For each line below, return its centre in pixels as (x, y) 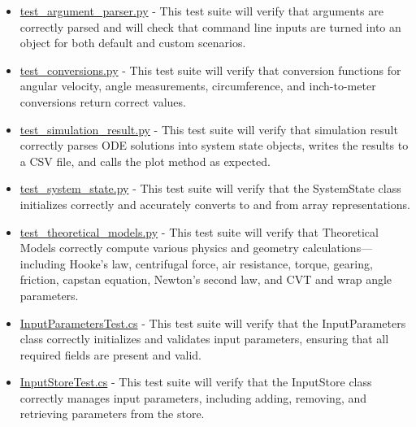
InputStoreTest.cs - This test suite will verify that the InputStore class (196, 382)
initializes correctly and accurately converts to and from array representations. (215, 204)
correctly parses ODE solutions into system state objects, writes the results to (214, 145)
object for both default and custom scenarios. (133, 43)
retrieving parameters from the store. (112, 414)
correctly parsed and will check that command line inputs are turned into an (210, 26)
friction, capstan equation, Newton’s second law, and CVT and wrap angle (206, 279)
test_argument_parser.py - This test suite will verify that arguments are (201, 11)
